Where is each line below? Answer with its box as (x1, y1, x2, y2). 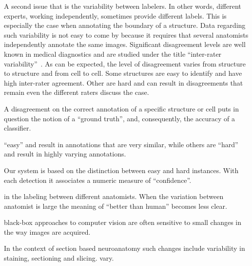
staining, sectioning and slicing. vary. (4, 253, 114, 263)
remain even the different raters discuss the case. (4, 87, 149, 97)
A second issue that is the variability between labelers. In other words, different (4, 1, 241, 11)
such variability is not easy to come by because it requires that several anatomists (4, 29, 249, 40)
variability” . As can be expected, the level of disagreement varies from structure (4, 58, 246, 68)
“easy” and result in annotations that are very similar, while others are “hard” (4, 139, 238, 149)
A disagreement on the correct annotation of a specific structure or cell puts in (4, 103, 239, 113)
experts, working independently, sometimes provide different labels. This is (4, 10, 227, 21)
